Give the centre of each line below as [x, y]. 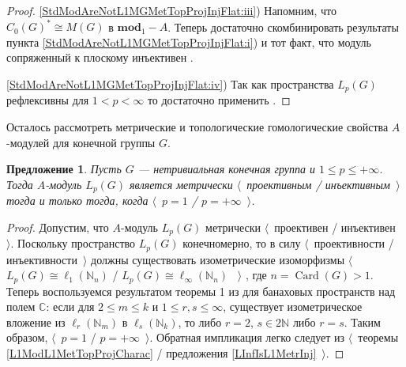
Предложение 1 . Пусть [64, 169]
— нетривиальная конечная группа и [226, 169]
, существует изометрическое [293, 306]
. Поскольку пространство [73, 243]
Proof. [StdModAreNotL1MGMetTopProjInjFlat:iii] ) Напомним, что [171, 10]
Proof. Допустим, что [58, 227]
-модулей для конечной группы [81, 142]
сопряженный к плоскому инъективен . [100, 57]
